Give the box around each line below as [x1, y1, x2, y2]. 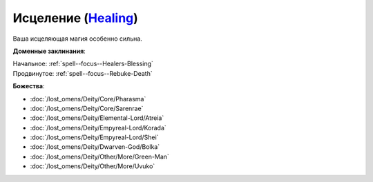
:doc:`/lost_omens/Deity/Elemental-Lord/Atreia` [30, 114, 164, 122]
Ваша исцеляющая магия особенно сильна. [12, 34, 143, 43]
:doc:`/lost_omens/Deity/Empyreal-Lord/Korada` [30, 123, 167, 132]
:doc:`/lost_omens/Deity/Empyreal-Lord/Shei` [30, 133, 159, 141]
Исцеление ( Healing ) [12, 10, 138, 26]
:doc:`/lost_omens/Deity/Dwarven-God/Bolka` [30, 143, 160, 151]
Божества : [12, 82, 45, 90]
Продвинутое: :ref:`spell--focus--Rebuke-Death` [12, 69, 153, 77]
